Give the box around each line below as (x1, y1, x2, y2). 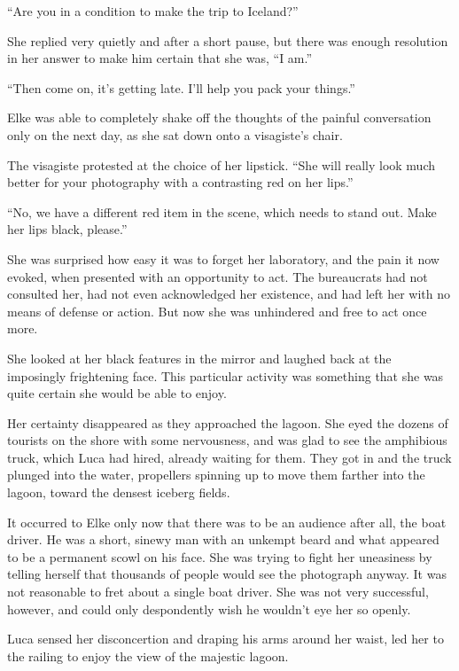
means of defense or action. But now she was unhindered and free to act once (7, 301, 427, 320)
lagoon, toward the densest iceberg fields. (7, 483, 230, 502)
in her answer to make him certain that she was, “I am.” (7, 49, 313, 67)
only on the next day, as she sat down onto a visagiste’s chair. (7, 125, 343, 144)
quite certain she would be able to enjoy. (7, 384, 227, 402)
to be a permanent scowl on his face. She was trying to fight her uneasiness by (7, 547, 432, 566)
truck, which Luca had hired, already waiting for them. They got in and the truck (7, 448, 452, 466)
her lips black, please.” (7, 220, 128, 238)
